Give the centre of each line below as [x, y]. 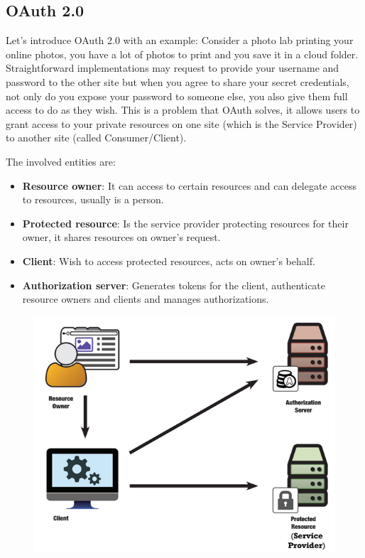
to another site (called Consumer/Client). [96, 138]
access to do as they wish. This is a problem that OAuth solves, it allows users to [183, 110]
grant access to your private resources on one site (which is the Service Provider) [181, 123]
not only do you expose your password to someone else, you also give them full [177, 96]
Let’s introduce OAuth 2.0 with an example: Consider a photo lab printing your [180, 40]
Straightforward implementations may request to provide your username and [173, 68]
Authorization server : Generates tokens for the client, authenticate [174, 285]
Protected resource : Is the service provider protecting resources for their [185, 223]
